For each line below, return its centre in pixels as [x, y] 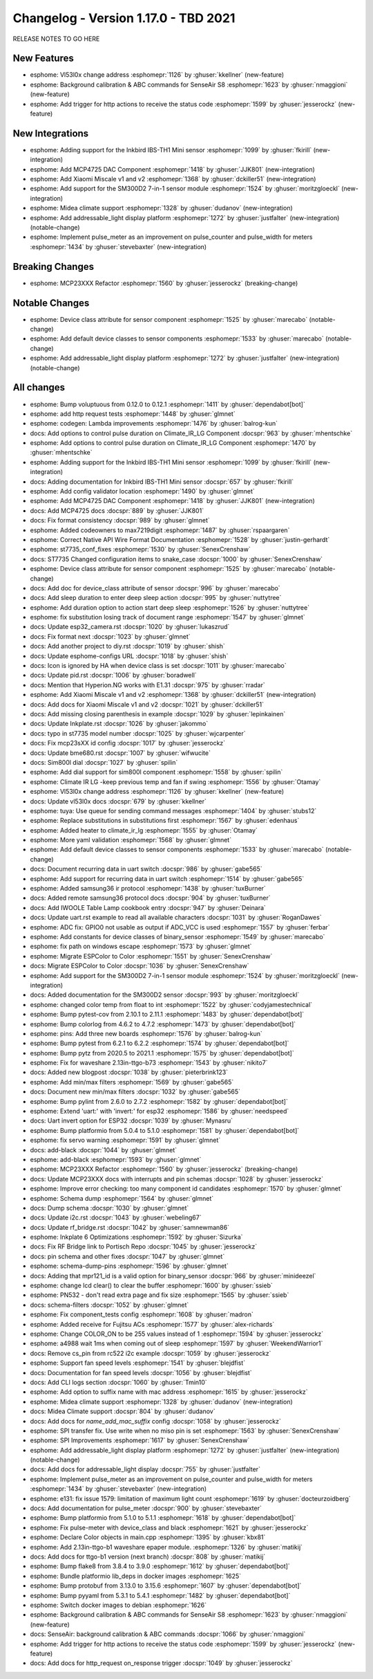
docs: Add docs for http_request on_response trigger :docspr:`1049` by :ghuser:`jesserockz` [161, 1663]
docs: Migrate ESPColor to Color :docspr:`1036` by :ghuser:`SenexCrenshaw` [140, 966]
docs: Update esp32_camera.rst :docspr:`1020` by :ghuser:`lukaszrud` [130, 627]
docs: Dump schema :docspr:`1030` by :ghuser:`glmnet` [109, 1208]
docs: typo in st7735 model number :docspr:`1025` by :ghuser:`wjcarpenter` [138, 733]
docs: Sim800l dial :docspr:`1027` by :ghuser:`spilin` [104, 762]
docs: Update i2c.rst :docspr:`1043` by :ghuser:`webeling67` [116, 1217]
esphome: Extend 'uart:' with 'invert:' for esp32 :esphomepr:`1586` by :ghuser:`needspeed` [160, 1111]
